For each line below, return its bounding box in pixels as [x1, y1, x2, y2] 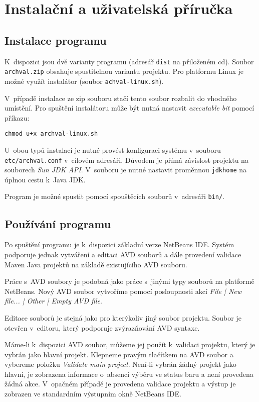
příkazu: [5, 112, 30, 123]
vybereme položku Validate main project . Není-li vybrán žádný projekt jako [5, 359, 236, 369]
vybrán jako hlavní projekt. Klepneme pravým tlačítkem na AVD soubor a [5, 349, 233, 359]
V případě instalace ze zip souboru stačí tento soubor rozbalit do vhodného [5, 92, 237, 103]
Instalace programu [5, 32, 107, 48]
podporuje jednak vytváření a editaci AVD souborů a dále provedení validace [5, 249, 241, 259]
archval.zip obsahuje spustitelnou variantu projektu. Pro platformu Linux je [5, 66, 244, 76]
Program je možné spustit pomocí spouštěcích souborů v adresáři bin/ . [5, 191, 225, 202]
